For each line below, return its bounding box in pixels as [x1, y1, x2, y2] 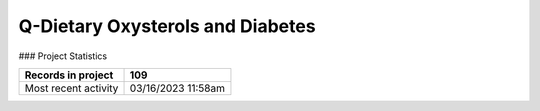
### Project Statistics [18, 50, 108, 62]
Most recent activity [24, 81, 119, 95]
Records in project [24, 68, 114, 82]
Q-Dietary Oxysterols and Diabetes [18, 15, 316, 37]
